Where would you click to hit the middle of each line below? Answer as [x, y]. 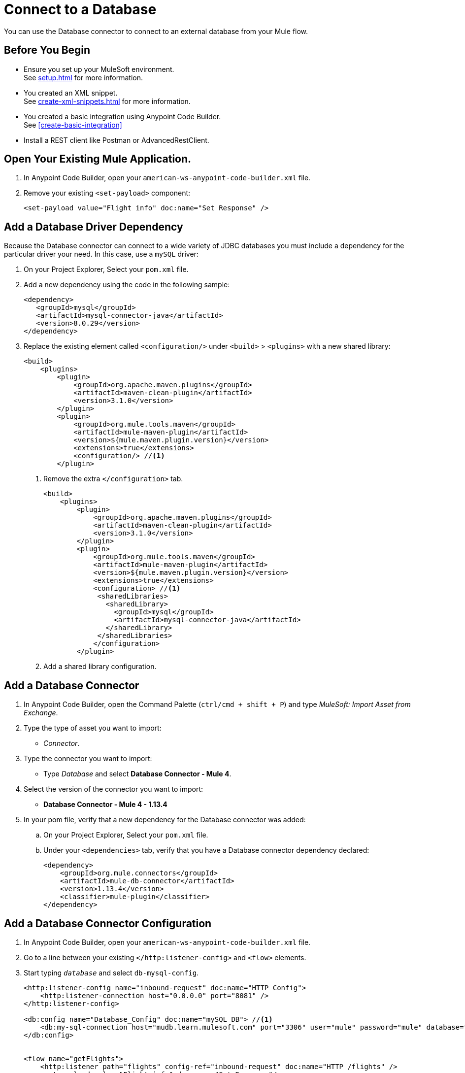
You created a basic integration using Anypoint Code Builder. [122, 116]
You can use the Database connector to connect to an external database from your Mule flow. [156, 31]
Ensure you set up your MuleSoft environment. [99, 69]
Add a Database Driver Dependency [94, 227]
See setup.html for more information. [83, 77]
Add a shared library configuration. [100, 667]
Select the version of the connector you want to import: [114, 789]
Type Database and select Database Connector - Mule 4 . [137, 774]
